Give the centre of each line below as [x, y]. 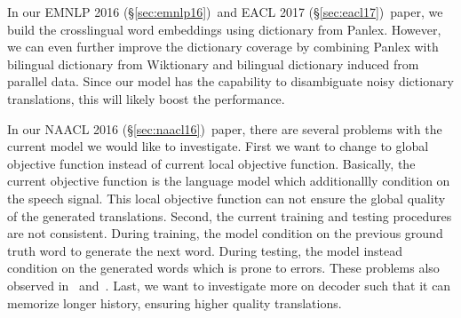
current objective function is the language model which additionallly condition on [229, 181]
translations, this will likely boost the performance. [146, 98]
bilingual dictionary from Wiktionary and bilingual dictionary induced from [213, 64]
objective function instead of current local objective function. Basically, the [211, 163]
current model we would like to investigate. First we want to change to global [218, 146]
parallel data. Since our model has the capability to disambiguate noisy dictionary [230, 81]
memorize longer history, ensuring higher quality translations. [175, 302]
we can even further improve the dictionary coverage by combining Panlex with [223, 47]
